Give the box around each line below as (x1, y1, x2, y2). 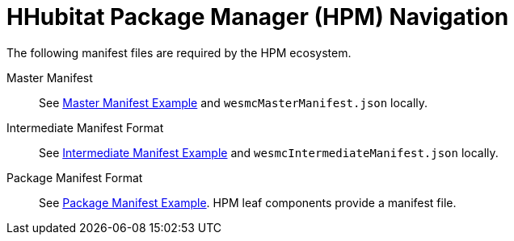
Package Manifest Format (6, 170, 143, 185)
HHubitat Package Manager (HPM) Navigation (6, 3, 509, 31)
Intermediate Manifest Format (6, 120, 164, 135)
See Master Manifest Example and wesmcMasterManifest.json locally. (39, 95, 428, 110)
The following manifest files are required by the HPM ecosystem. (6, 45, 352, 60)
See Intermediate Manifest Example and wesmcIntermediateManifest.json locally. (39, 145, 499, 160)
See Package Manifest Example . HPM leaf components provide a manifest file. (39, 195, 457, 210)
